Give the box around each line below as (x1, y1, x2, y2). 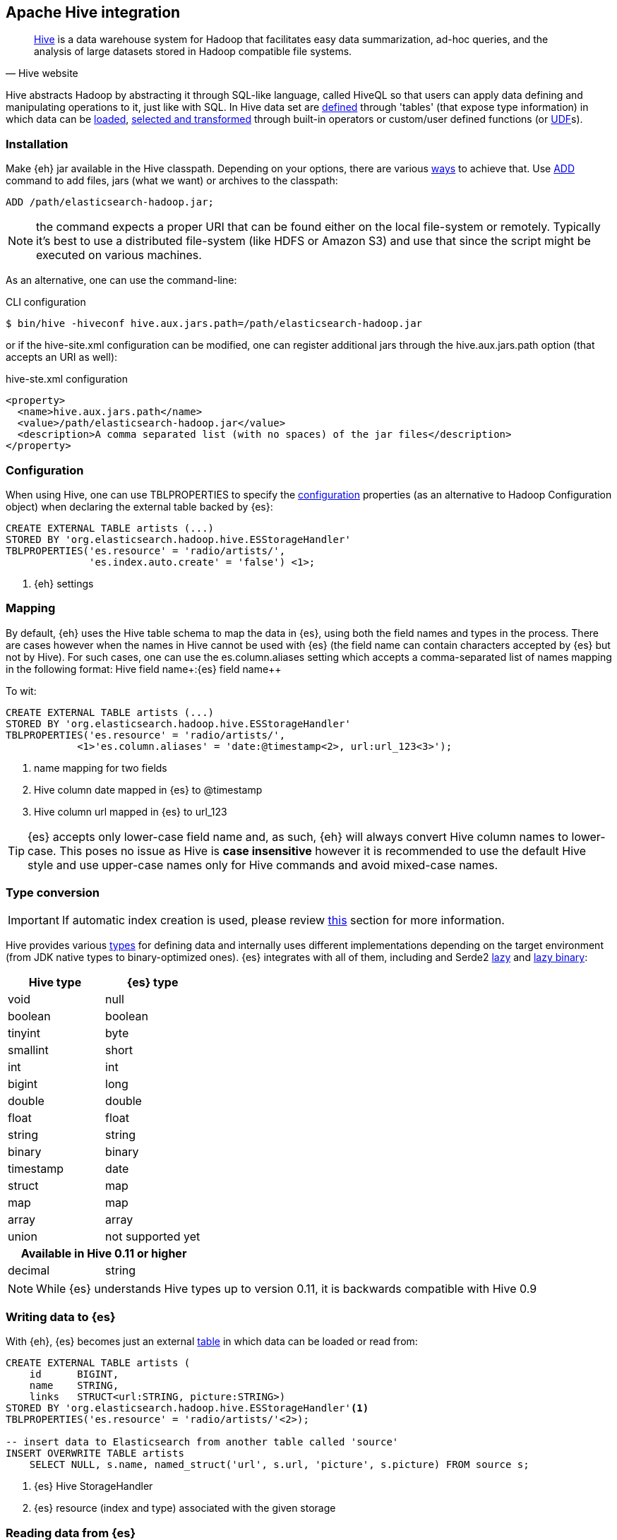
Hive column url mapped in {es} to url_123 (34, 805, 227, 818)
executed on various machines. (36, 248, 202, 263)
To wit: (6, 684, 37, 697)
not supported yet (105, 1229, 200, 1244)
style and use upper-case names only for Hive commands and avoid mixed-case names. (28, 857, 498, 872)
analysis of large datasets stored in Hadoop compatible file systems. (34, 45, 352, 58)
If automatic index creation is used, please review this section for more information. (61, 913, 505, 928)
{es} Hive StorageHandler (34, 1480, 153, 1493)
